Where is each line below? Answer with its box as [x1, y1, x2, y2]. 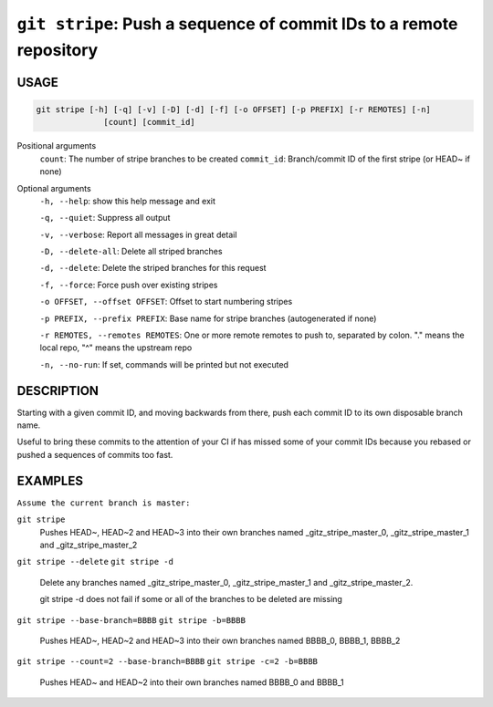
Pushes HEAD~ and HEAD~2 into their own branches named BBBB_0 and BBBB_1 [39, 676, 344, 688]
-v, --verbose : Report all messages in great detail [39, 229, 237, 240]
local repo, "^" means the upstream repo [39, 342, 193, 353]
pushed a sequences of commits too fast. [16, 449, 173, 460]
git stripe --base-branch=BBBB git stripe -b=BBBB [16, 615, 246, 625]
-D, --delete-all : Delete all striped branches [39, 246, 223, 257]
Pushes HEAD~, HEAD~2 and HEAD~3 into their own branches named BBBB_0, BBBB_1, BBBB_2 [39, 635, 401, 646]
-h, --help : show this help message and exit [39, 195, 216, 206]
